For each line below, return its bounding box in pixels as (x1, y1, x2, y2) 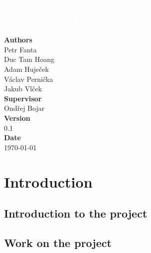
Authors (4, 34, 32, 45)
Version (4, 112, 30, 123)
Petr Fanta (4, 44, 37, 54)
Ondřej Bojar (4, 103, 45, 113)
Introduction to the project (4, 206, 148, 221)
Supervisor (4, 93, 42, 103)
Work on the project (4, 235, 112, 250)
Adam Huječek (4, 63, 49, 74)
